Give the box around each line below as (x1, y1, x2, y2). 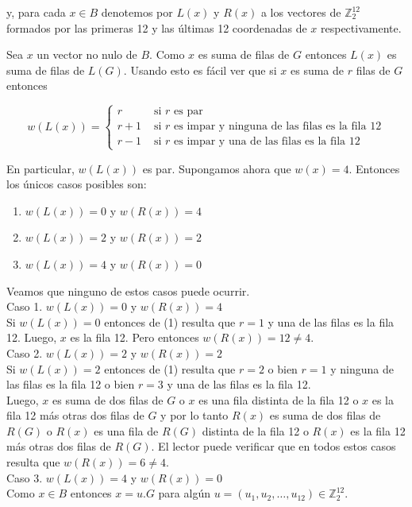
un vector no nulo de (37, 46, 137, 63)
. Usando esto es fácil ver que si (123, 61, 277, 78)
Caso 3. (6, 469, 43, 486)
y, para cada (6, 4, 66, 20)
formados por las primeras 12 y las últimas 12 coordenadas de (6, 19, 307, 36)
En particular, (6, 160, 75, 176)
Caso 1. (6, 298, 43, 315)
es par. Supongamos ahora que (142, 160, 291, 176)
